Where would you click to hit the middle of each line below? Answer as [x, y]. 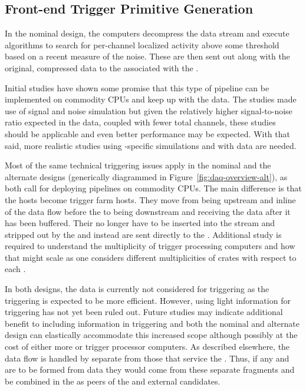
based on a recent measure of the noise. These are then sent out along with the [147, 56]
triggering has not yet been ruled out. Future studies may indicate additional [144, 312]
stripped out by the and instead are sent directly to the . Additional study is [143, 234]
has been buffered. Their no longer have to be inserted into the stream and [140, 223]
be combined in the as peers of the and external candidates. [113, 381]
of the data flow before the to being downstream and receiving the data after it [148, 211]
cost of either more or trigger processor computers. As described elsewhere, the [147, 347]
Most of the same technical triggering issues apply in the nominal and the [138, 165]
